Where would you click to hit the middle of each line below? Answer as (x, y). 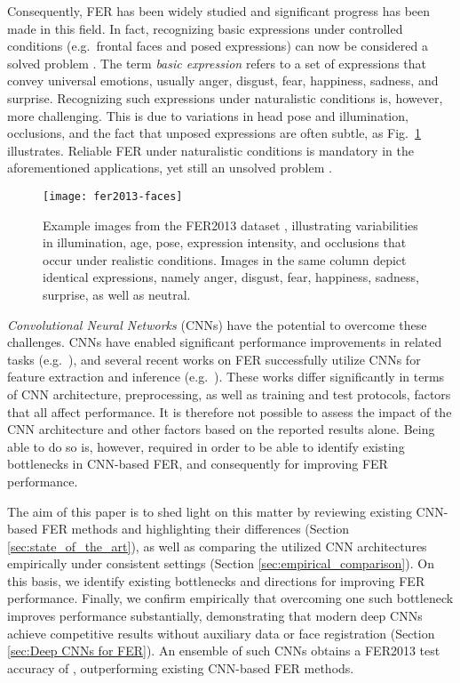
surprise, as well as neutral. (117, 294)
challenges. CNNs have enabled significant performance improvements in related (225, 342)
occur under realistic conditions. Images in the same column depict (225, 259)
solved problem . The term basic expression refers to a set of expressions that (217, 63)
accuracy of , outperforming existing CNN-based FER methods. (181, 667)
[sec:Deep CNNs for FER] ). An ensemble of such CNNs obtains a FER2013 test (224, 651)
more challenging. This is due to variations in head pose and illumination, (208, 115)
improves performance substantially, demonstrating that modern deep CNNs (215, 616)
